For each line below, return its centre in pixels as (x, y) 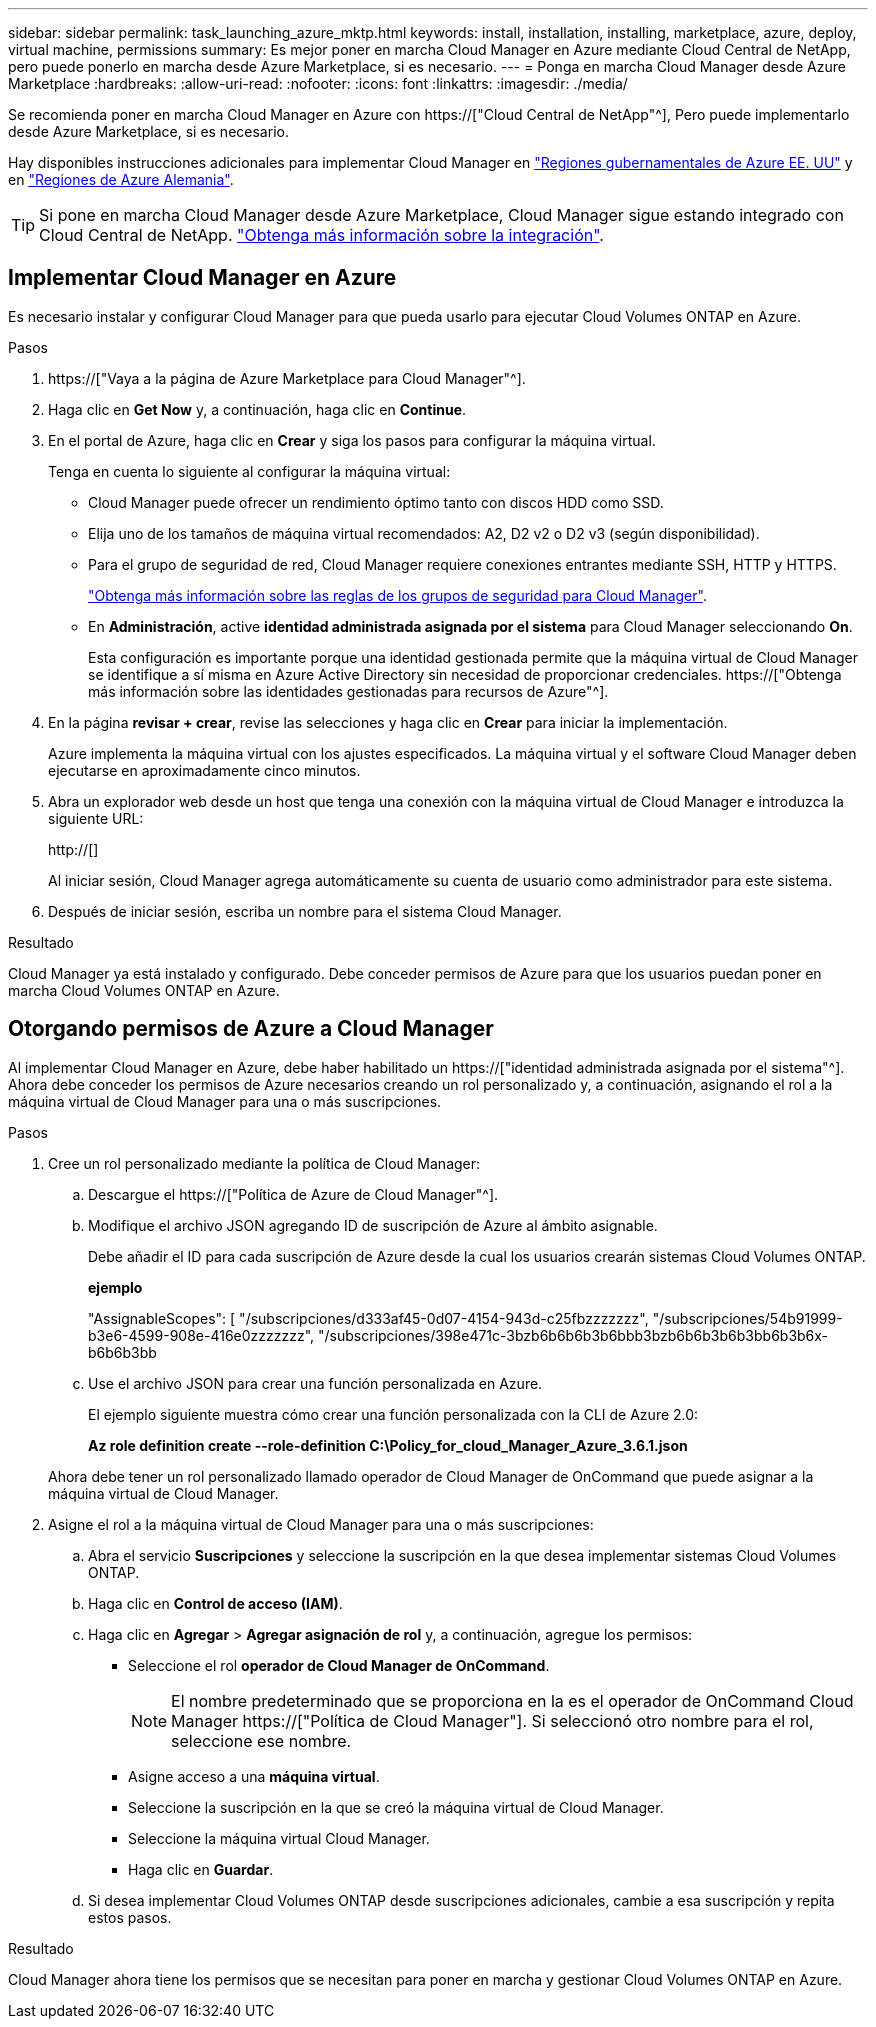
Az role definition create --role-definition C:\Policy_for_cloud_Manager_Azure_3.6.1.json (388, 1445)
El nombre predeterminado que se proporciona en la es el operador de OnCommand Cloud (512, 1700)
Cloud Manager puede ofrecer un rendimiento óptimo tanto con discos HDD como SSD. (376, 502)
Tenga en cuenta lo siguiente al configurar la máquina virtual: (249, 471)
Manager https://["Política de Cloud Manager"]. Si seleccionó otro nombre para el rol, (492, 1720)
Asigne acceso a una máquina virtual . (254, 1776)
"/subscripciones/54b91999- (747, 1318)
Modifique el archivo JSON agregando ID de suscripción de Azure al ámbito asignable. (373, 1225)
